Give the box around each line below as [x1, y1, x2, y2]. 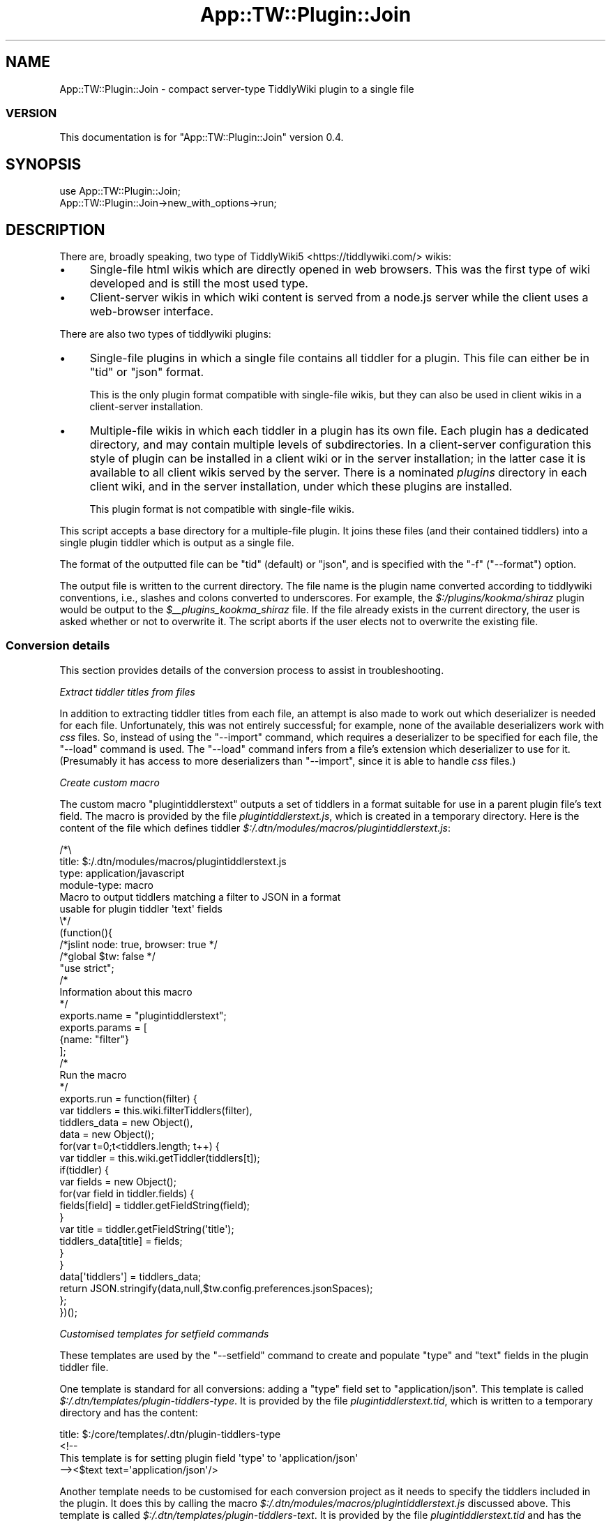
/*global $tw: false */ [59, 950, 156, 962]
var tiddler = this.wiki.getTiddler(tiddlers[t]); [59, 1151, 260, 1164]
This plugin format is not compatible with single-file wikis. [89, 503, 354, 516]
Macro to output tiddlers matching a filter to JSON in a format [59, 890, 341, 903]
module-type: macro [59, 878, 153, 891]
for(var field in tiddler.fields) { [59, 1187, 195, 1199]
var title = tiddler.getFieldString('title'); [59, 1222, 234, 1235]
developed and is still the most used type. [89, 276, 308, 291]
